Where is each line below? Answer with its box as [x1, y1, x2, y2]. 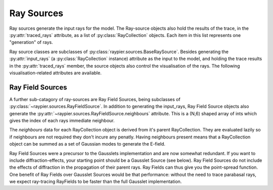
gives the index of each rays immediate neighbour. [9, 117, 115, 123]
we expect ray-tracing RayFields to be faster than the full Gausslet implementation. [9, 178, 182, 184]
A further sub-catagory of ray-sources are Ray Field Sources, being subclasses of [9, 96, 180, 102]
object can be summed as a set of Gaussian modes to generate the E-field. [9, 141, 166, 147]
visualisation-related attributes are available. [9, 70, 102, 76]
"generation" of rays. [9, 39, 53, 45]
